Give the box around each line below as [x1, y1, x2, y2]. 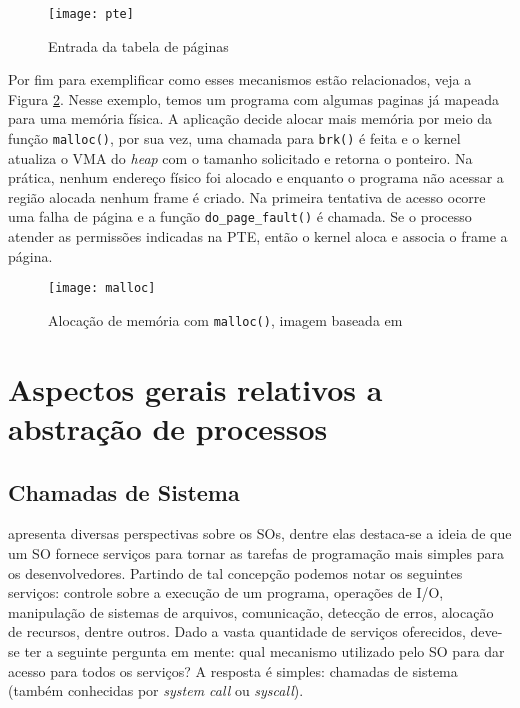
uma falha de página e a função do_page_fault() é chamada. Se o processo [8, 206, 472, 227]
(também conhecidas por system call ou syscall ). [8, 680, 304, 701]
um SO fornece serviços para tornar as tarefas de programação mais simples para [8, 542, 504, 563]
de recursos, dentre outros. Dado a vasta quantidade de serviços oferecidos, [8, 621, 466, 642]
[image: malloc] [48, 281, 156, 296]
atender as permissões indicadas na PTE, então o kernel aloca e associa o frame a [8, 226, 508, 247]
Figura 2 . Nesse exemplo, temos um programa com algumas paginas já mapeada [8, 88, 500, 109]
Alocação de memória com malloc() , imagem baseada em [48, 309, 403, 330]
